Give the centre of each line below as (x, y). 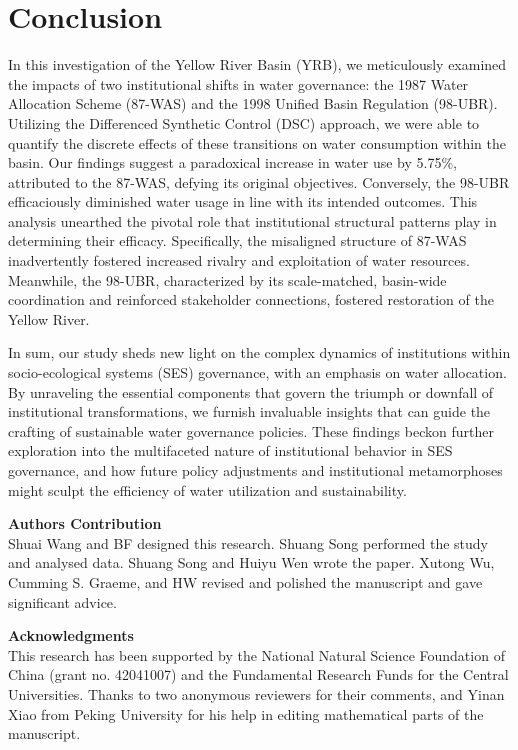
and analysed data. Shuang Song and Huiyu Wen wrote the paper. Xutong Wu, (251, 562)
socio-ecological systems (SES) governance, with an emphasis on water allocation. (257, 372)
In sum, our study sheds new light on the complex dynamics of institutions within (259, 352)
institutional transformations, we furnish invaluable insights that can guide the (249, 411)
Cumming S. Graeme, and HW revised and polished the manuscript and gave (245, 581)
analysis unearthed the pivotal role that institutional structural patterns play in (252, 220)
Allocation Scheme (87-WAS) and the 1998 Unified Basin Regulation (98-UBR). (253, 103)
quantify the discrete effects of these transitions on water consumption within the (257, 142)
